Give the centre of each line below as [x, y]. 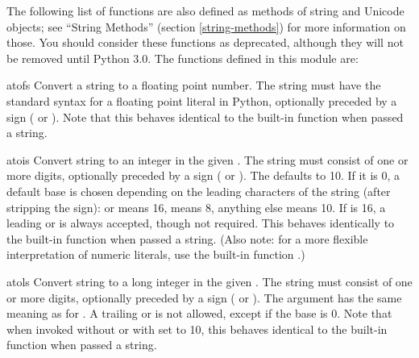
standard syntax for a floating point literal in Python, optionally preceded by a [202, 100]
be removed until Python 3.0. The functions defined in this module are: [183, 58]
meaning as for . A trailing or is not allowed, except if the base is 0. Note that [199, 313]
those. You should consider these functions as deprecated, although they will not [205, 42]
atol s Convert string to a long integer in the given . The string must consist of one [209, 281]
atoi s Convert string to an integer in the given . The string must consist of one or [207, 159]
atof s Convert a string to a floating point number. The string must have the [194, 85]
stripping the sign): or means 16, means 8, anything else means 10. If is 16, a [196, 207]
